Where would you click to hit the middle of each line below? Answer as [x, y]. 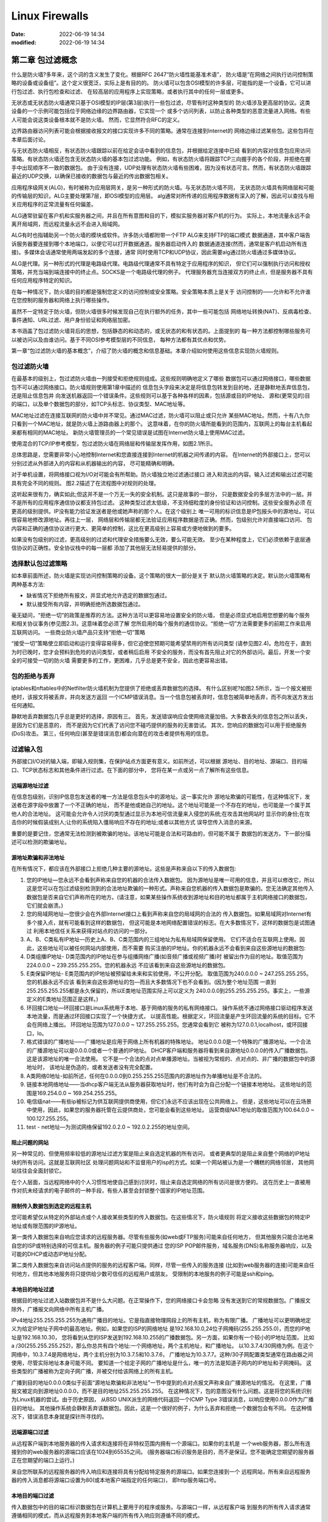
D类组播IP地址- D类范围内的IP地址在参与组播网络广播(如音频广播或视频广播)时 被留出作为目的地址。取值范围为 [165, 956]
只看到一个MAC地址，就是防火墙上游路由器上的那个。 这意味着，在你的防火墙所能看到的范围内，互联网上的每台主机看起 [162, 424]
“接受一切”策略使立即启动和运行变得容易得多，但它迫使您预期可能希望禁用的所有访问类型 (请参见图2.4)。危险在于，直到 [162, 644]
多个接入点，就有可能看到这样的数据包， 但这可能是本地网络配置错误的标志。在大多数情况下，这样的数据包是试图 [168, 922]
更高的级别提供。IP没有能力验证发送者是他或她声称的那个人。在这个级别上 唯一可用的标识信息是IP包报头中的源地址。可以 [163, 511]
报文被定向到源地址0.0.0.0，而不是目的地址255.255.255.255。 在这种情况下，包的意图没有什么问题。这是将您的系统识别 [162, 1391]
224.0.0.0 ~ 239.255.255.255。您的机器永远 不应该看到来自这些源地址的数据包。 [128, 965]
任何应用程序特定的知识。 [43, 281]
